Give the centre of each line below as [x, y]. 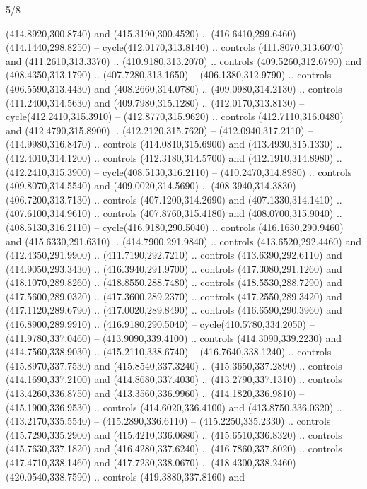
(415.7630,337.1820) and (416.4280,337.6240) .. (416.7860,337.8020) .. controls [174, 448]
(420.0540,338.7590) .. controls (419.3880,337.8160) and [126, 476]
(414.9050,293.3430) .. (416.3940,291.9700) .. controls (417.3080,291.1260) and [174, 268]
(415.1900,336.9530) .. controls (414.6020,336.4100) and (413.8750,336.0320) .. [174, 407]
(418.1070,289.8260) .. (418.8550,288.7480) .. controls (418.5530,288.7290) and [174, 282]
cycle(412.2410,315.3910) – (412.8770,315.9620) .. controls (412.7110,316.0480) [175, 116]
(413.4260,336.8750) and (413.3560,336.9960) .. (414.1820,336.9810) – [155, 393]
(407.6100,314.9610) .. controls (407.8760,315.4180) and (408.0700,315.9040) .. [174, 213]
